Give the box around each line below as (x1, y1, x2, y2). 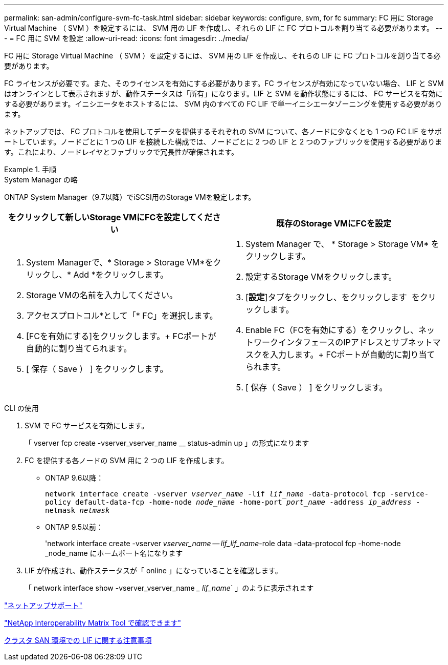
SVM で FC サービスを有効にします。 (25, 421, 149, 430)
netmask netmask (45, 506, 110, 514)
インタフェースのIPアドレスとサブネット (278, 337, 433, 347)
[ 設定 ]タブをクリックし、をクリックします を (245, 292, 420, 302)
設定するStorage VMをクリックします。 (245, 272, 397, 282)
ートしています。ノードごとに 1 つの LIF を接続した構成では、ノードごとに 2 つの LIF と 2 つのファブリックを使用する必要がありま (4, 137, 442, 146)
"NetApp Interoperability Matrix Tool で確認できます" (4, 618, 181, 627)
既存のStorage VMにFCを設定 (276, 218, 392, 228)
